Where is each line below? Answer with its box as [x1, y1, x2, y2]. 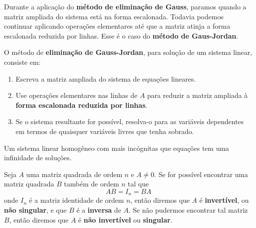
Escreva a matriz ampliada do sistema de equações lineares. [15, 73, 196, 84]
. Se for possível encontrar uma [154, 169, 248, 179]
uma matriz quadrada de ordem [26, 169, 123, 179]
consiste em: [4, 56, 41, 67]
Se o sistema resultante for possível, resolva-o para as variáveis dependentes [15, 116, 244, 127]
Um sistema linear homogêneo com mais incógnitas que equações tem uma [4, 142, 229, 153]
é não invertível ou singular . [78, 214, 172, 225]
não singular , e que [4, 204, 67, 215]
